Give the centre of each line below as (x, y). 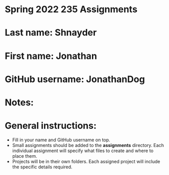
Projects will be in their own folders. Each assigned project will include (86, 161)
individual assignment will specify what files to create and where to (83, 151)
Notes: (19, 102)
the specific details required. (42, 167)
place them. (25, 156)
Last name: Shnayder (51, 33)
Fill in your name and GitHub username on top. (61, 140)
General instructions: (51, 126)
